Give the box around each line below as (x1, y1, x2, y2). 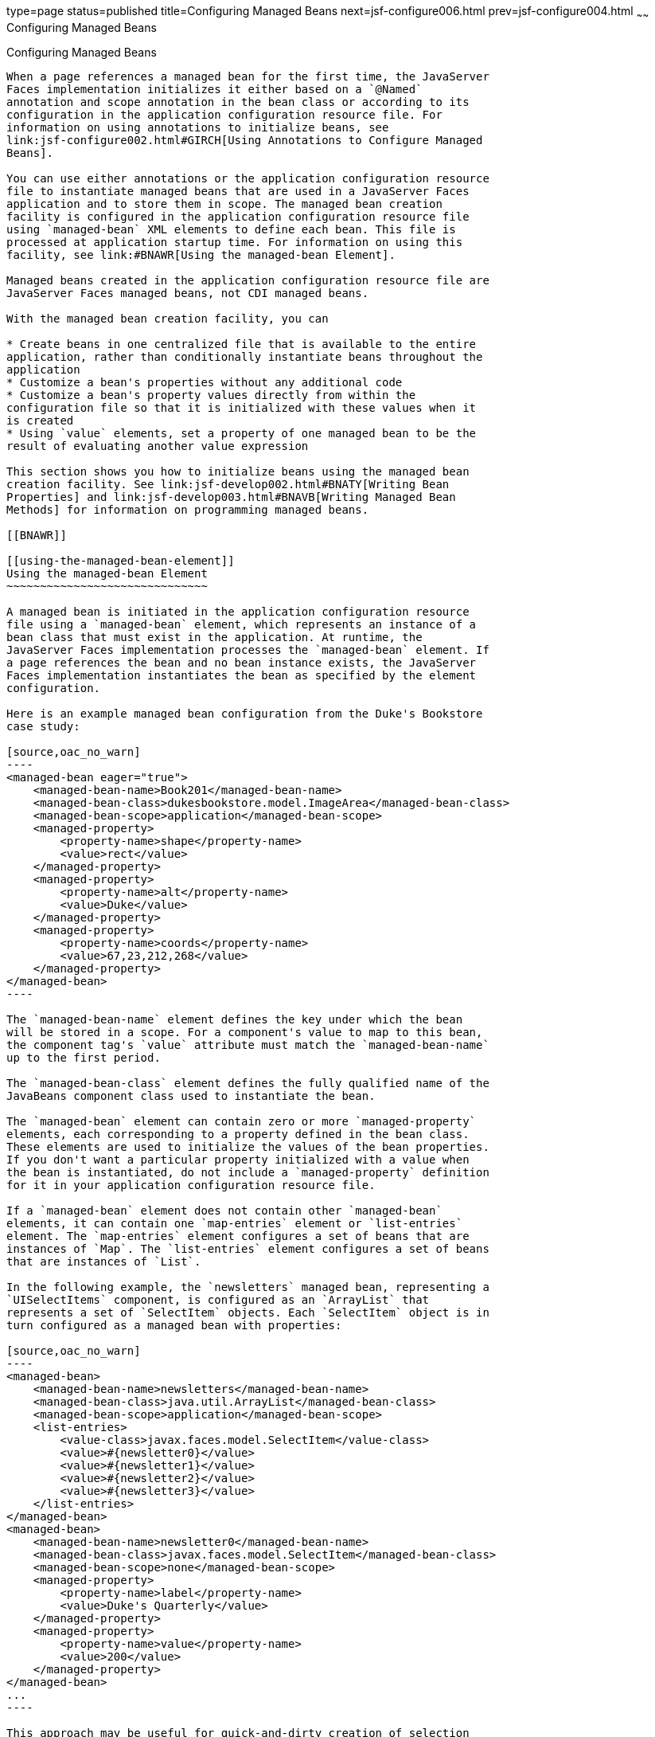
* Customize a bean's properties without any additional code (6, 375, 403, 389)
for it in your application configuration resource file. (6, 1178, 376, 1191)
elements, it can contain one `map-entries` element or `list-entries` (6, 1216, 463, 1230)
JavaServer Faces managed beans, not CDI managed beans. (6, 286, 369, 299)
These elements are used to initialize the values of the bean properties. (6, 1140, 489, 1153)
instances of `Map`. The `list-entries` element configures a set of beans (6, 1242, 489, 1255)
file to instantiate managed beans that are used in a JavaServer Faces (6, 184, 470, 198)
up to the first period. (6, 1050, 161, 1064)
